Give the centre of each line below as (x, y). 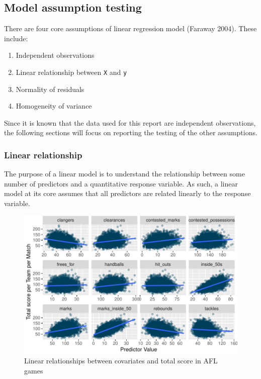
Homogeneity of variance (54, 106)
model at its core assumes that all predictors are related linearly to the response (127, 193)
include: (16, 38)
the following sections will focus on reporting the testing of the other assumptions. (131, 132)
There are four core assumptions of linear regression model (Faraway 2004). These (130, 28)
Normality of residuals (50, 89)
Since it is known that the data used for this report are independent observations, (130, 122)
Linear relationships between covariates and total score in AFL (121, 360)
